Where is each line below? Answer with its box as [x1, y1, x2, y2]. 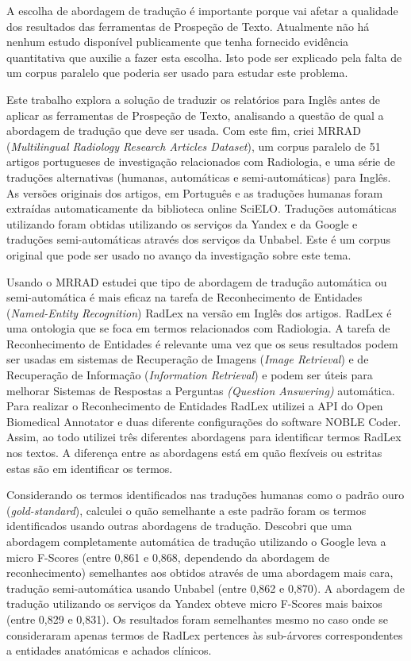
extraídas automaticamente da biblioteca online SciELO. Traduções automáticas [6, 200, 397, 217]
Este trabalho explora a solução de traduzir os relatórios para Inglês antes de [6, 90, 381, 107]
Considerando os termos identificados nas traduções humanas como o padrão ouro [6, 486, 405, 503]
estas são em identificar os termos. [6, 459, 173, 476]
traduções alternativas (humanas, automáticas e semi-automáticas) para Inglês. [6, 168, 391, 185]
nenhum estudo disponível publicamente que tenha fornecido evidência [6, 33, 349, 50]
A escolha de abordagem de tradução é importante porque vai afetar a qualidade [6, 2, 398, 18]
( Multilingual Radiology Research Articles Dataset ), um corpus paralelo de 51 [6, 137, 381, 154]
